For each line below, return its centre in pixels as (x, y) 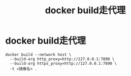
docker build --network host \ (38, 54)
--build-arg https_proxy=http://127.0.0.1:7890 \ (63, 63)
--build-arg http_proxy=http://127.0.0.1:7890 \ (62, 59)
